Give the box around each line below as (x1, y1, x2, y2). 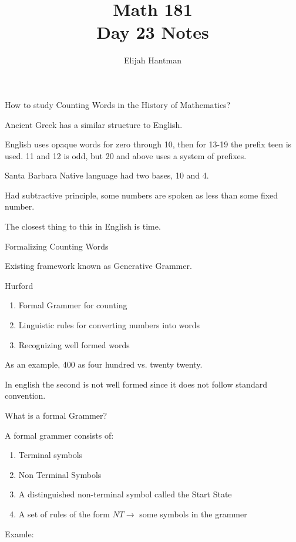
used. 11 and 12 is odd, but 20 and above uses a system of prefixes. (5, 149, 247, 161)
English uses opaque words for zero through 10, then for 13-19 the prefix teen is (5, 138, 292, 150)
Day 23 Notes (96, 20, 209, 44)
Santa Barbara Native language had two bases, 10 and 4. (5, 169, 209, 181)
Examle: (5, 527, 34, 540)
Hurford (5, 279, 33, 291)
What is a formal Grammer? (5, 409, 107, 421)
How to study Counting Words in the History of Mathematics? (5, 98, 231, 110)
